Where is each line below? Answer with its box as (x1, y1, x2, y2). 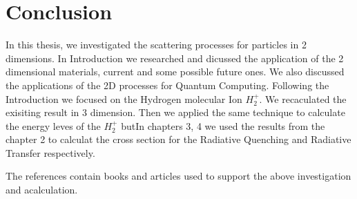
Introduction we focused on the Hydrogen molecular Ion (6, 91, 242, 106)
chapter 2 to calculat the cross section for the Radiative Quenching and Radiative (6, 132, 351, 146)
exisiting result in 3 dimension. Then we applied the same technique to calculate (6, 105, 345, 120)
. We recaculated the (259, 91, 347, 106)
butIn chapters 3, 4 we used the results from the (121, 118, 325, 133)
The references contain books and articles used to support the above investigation (6, 169, 351, 183)
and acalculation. (6, 182, 78, 197)
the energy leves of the (6, 118, 101, 133)
